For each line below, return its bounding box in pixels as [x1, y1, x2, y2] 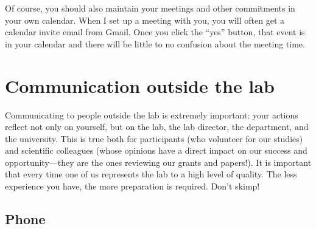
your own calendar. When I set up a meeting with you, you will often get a [5, 13, 285, 26]
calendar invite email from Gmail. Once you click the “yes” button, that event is [5, 26, 305, 38]
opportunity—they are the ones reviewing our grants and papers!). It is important [5, 156, 312, 168]
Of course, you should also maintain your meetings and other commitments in [5, 2, 295, 14]
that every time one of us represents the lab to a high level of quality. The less [5, 168, 297, 180]
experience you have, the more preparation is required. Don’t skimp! [5, 180, 260, 193]
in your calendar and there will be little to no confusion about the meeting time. [5, 37, 305, 50]
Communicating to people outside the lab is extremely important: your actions [5, 108, 298, 121]
